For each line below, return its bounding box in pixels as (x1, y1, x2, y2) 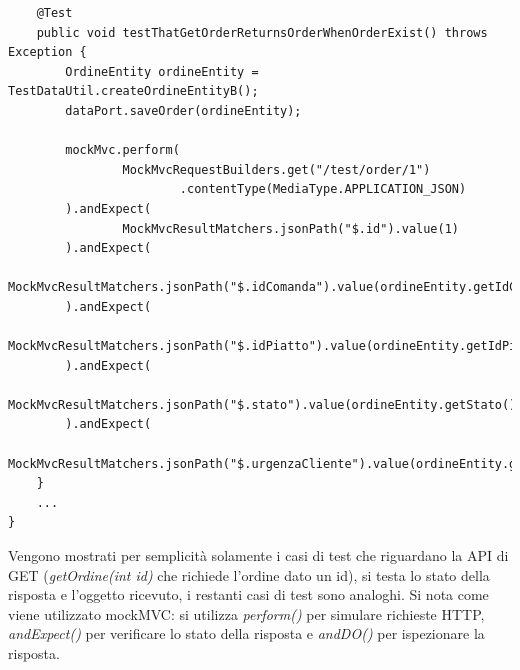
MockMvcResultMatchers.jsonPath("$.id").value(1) (122, 221, 460, 236)
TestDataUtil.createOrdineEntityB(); (8, 84, 259, 99)
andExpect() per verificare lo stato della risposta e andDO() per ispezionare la (8, 623, 485, 644)
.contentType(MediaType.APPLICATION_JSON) (179, 182, 467, 197)
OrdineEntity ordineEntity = (65, 64, 259, 79)
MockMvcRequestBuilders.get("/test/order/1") (122, 162, 431, 177)
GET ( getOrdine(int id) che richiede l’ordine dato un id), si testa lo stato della (8, 564, 490, 585)
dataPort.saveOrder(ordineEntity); (65, 103, 302, 118)
